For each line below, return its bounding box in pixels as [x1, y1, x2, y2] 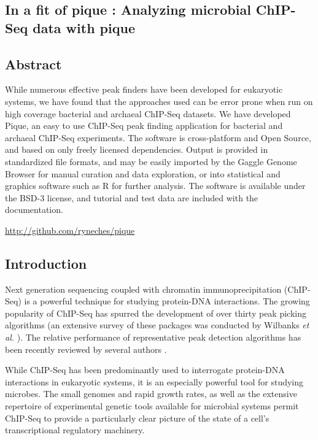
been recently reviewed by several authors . [5, 342, 167, 355]
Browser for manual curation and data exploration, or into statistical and [5, 167, 281, 180]
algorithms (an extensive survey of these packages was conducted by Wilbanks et [5, 318, 309, 331]
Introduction [5, 253, 87, 272]
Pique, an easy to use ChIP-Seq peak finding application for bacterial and [5, 119, 283, 132]
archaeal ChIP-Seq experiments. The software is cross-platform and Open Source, [5, 131, 311, 144]
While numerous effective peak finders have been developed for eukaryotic [5, 83, 283, 96]
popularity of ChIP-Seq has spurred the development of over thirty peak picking [5, 306, 306, 319]
